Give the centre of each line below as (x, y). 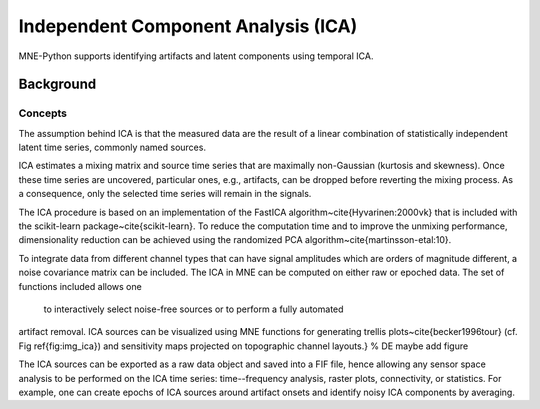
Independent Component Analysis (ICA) (188, 26)
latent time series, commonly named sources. (112, 147)
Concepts (43, 113)
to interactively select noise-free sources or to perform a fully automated (193, 309)
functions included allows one (80, 286)
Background (57, 84)
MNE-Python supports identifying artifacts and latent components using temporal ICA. (196, 56)
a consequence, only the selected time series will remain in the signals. (165, 194)
